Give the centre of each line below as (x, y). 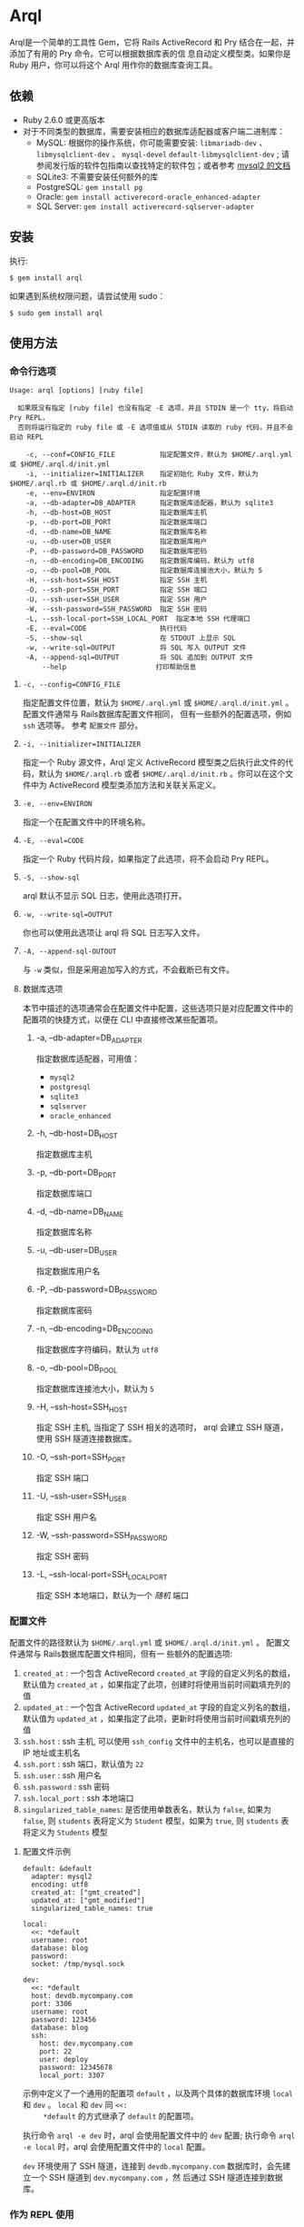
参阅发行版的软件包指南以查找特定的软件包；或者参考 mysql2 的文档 (163, 165)
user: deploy (64, 2059)
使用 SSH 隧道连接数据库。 (86, 1439)
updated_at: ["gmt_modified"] (88, 1900)
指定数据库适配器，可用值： (88, 1059)
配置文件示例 (46, 1851)
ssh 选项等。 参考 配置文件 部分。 (83, 726)
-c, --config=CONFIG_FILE (71, 685)
